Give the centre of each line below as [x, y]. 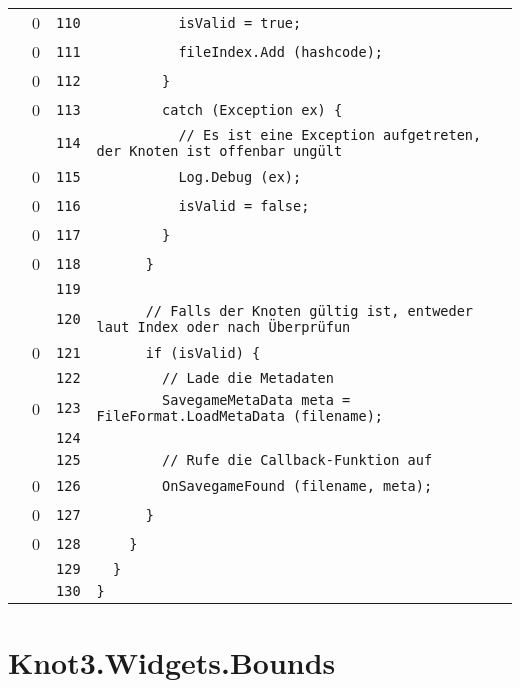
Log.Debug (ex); [240, 176]
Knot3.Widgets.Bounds [172, 662]
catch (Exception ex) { [252, 109]
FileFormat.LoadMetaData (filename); [240, 416]
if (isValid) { [203, 352]
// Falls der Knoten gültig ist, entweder [309, 311]
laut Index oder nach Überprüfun [223, 327]
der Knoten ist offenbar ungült [219, 151]
